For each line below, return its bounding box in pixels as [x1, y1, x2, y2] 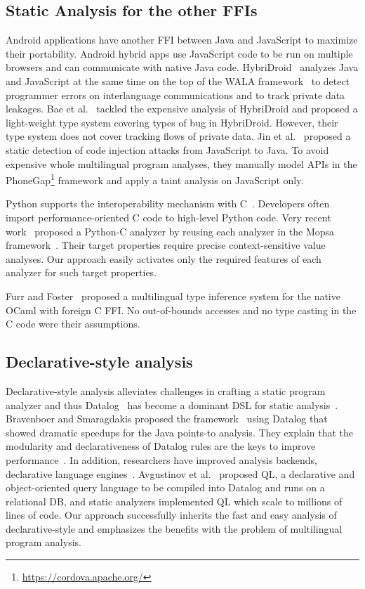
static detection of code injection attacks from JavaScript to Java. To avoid [6, 142, 329, 157]
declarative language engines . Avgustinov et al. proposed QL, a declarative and [6, 466, 355, 481]
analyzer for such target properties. [6, 265, 157, 280]
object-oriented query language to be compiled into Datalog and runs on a [6, 480, 325, 495]
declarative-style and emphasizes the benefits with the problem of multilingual [6, 521, 343, 536]
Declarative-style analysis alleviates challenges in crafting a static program [6, 383, 326, 398]
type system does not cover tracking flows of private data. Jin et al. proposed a [6, 129, 351, 143]
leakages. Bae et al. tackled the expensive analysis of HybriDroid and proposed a [6, 101, 358, 116]
